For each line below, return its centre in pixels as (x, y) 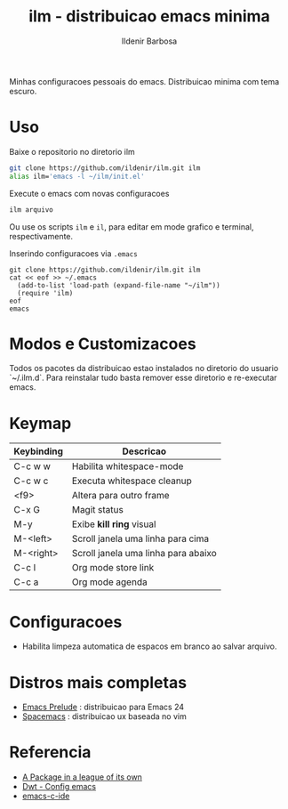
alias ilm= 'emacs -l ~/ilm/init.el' (77, 176)
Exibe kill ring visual (114, 524)
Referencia (50, 752)
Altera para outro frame (120, 496)
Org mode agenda (110, 582)
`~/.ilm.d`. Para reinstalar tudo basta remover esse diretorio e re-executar (143, 378)
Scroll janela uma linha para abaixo (144, 554)
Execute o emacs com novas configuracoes (89, 193)
